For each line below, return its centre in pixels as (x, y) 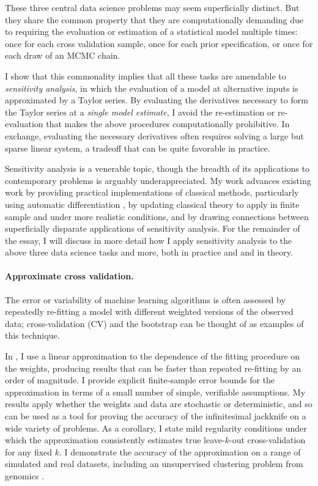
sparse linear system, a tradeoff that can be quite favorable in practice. (138, 148)
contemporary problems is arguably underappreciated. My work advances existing (158, 180)
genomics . (24, 475)
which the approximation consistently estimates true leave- (115, 440)
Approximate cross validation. (69, 276)
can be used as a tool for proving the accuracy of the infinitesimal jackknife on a (156, 416)
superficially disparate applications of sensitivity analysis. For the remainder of (153, 228)
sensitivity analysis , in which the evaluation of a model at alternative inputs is (152, 88)
